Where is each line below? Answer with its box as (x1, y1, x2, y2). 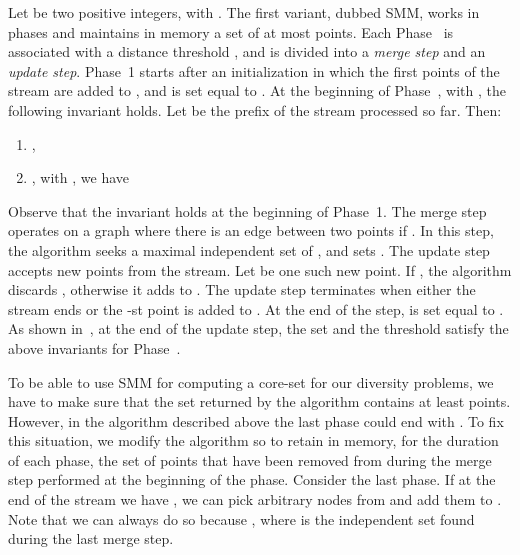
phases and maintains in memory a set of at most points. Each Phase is (8, 21, 454, 42)
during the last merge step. (8, 528, 174, 549)
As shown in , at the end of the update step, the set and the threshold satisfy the (8, 318, 509, 339)
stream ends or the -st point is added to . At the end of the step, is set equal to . (8, 298, 504, 319)
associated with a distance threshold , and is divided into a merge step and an (8, 41, 486, 62)
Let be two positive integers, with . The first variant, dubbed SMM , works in (8, 2, 480, 22)
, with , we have (31, 167, 129, 188)
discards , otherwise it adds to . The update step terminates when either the (8, 279, 476, 300)
